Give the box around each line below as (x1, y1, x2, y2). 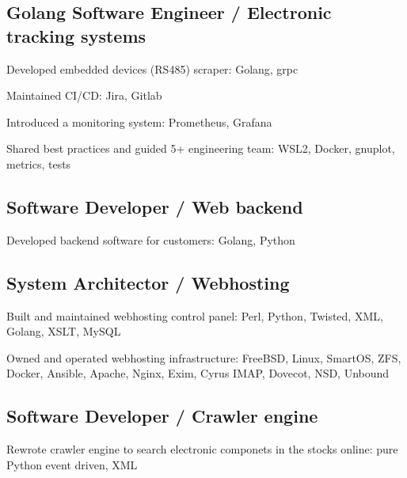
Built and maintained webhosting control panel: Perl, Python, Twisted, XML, (6, 307, 383, 324)
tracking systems (6, 23, 146, 47)
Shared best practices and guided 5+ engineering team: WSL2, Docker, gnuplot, (6, 140, 395, 157)
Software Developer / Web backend (6, 194, 303, 218)
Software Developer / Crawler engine (6, 404, 318, 428)
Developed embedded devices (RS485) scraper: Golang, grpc (6, 60, 299, 77)
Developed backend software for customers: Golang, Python (6, 231, 295, 248)
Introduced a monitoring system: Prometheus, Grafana (6, 113, 272, 130)
